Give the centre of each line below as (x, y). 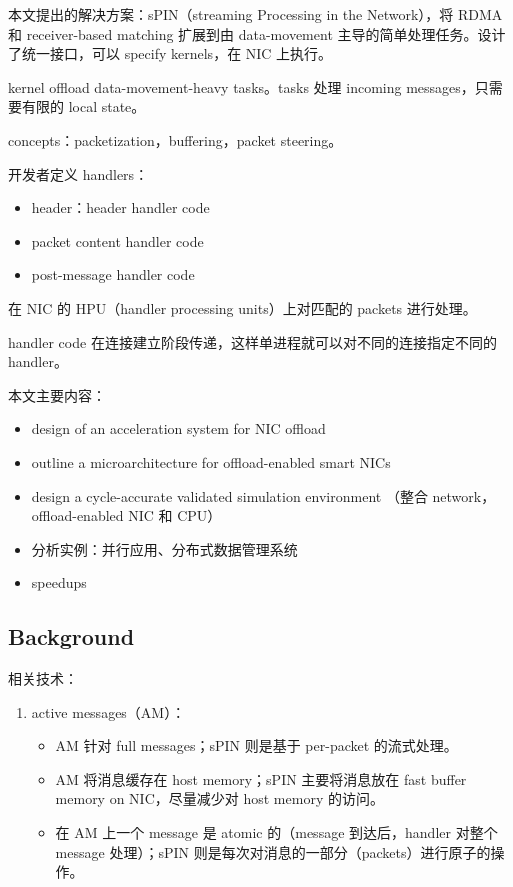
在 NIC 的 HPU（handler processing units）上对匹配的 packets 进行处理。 (242, 307)
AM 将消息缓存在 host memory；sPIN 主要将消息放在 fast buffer (261, 778)
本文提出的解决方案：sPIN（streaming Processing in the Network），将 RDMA (255, 14)
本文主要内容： (57, 394)
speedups (59, 582)
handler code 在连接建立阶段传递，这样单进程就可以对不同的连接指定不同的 (252, 341)
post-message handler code (113, 274)
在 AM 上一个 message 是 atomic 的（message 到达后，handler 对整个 (276, 832)
